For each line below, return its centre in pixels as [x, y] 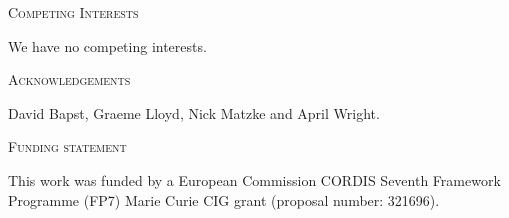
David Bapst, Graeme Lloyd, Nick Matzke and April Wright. [194, 112]
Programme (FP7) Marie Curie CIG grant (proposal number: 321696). [224, 199]
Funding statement [67, 146]
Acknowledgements [69, 79]
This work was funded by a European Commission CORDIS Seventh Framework [254, 179]
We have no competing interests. [107, 45]
